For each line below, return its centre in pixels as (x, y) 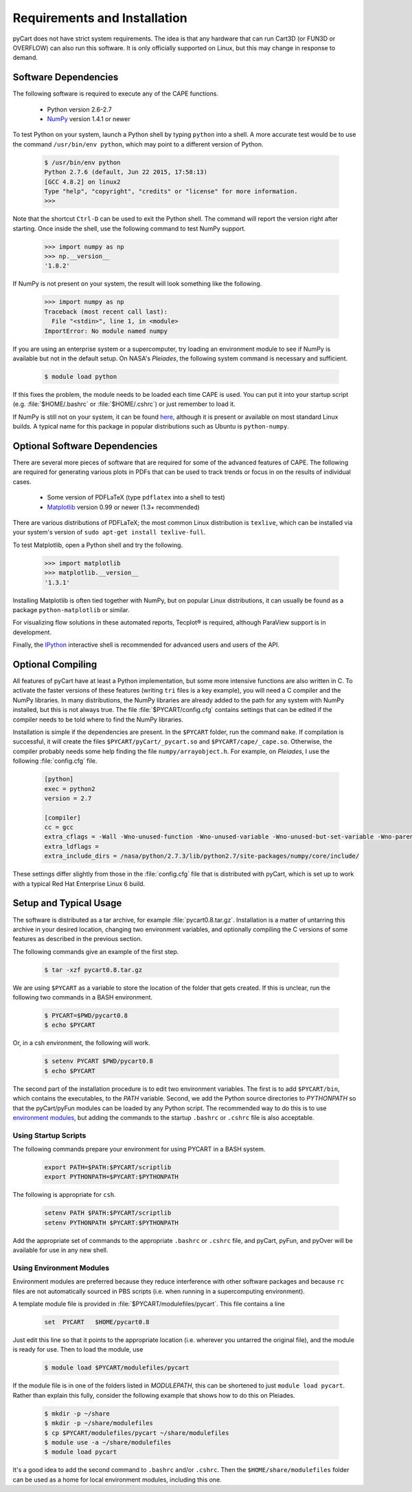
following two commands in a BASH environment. (83, 997)
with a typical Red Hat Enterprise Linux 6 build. (79, 883)
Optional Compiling (55, 664)
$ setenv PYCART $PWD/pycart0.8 (99, 1061)
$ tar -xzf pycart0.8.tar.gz (93, 970)
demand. (25, 58)
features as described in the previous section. (78, 939)
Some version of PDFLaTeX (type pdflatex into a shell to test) (136, 497)
